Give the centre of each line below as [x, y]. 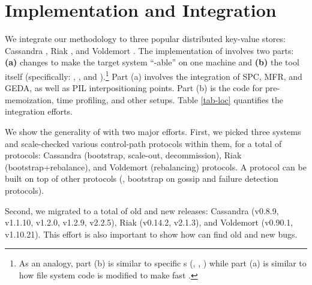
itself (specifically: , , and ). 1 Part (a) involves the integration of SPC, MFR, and [154, 75]
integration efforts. [39, 111]
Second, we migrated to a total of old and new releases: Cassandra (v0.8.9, [142, 210]
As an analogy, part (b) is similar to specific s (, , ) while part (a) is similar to [163, 263]
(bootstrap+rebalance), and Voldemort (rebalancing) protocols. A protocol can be [156, 166]
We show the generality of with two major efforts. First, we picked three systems [153, 131]
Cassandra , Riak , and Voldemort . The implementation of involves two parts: [149, 50]
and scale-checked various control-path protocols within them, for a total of [143, 143]
